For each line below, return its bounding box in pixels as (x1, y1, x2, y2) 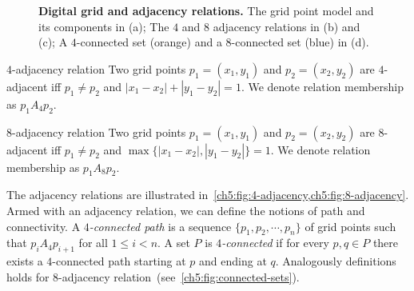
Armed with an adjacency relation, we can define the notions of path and (6, 201, 365, 218)
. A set (157, 234, 190, 251)
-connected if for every (221, 234, 329, 251)
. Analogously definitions (275, 253, 396, 269)
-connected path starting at (52, 253, 186, 269)
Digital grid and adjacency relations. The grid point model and (38, 2, 374, 18)
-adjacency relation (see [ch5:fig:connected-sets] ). (58, 268, 300, 285)
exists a (6, 253, 43, 269)
